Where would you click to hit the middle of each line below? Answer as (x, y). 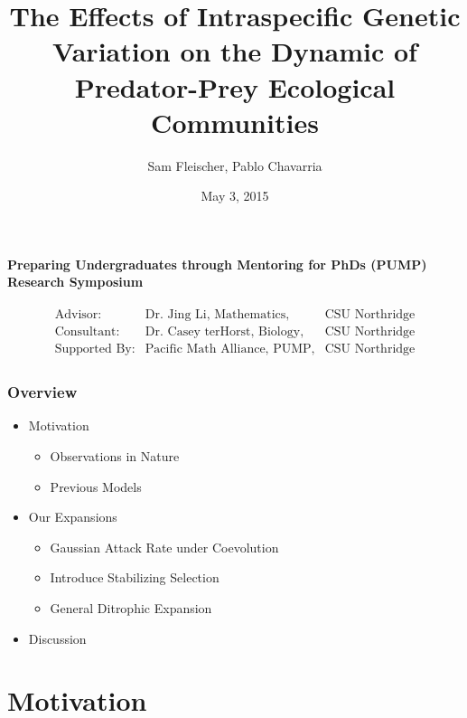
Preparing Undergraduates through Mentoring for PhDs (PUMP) (217, 264)
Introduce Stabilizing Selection (135, 577)
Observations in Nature (115, 456)
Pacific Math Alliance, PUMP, (230, 350)
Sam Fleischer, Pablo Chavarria (235, 165)
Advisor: (78, 315)
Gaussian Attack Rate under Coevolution (164, 547)
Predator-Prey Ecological (235, 86)
